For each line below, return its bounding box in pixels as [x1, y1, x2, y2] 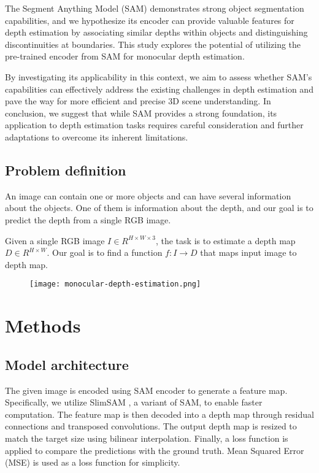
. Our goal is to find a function [47, 246, 163, 259]
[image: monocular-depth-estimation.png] [29, 280, 201, 289]
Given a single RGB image [5, 234, 105, 247]
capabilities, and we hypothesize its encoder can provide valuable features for [5, 13, 294, 26]
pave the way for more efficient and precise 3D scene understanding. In [5, 94, 271, 107]
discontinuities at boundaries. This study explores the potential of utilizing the [5, 37, 301, 50]
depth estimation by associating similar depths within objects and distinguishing [5, 26, 308, 39]
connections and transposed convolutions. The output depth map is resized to [5, 420, 297, 433]
